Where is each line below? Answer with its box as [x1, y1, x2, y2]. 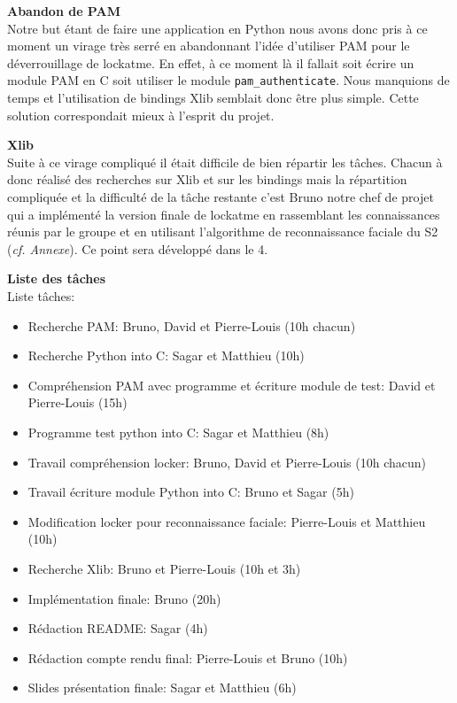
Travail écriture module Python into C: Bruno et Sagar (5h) [27, 483, 354, 501]
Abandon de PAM [7, 2, 120, 19]
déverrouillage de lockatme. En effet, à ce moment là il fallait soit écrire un [7, 53, 414, 72]
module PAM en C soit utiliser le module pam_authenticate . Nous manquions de [7, 71, 450, 89]
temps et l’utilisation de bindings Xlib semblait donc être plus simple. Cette [7, 89, 419, 107]
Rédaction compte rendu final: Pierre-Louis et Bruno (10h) [27, 648, 348, 667]
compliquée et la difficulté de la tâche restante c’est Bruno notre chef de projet [7, 188, 434, 205]
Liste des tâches [7, 269, 106, 288]
